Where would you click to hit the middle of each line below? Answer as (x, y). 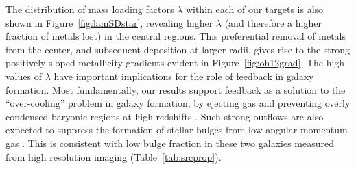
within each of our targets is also (254, 9)
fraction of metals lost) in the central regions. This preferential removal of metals (176, 36)
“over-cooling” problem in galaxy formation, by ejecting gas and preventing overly (178, 103)
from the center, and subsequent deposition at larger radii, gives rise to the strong (178, 49)
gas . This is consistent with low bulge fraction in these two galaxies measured (170, 143)
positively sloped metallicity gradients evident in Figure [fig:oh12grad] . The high (175, 63)
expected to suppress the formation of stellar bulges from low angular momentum (177, 130)
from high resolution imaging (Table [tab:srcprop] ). (114, 156)
